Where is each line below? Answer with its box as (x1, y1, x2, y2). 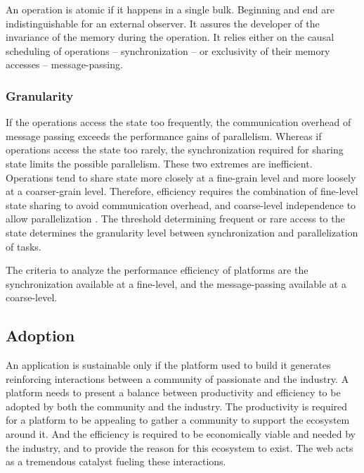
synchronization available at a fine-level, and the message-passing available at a (6, 276, 346, 291)
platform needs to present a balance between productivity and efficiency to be (6, 385, 341, 400)
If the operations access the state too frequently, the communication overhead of (6, 115, 351, 130)
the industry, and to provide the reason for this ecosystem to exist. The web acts (6, 440, 353, 455)
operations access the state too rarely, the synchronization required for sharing (6, 142, 344, 157)
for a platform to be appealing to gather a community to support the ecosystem (6, 412, 350, 427)
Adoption (6, 324, 75, 346)
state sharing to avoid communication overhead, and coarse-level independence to (6, 197, 356, 212)
